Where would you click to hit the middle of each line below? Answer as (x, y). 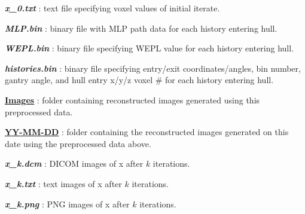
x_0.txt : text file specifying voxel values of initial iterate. (112, 8)
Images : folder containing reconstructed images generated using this (132, 100)
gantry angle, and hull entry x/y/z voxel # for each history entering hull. (139, 80)
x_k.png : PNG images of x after (67, 204)
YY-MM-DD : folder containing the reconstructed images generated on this (147, 132)
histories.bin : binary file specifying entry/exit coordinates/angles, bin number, (153, 68)
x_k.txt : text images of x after (63, 183)
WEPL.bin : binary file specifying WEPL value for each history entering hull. (150, 48)
